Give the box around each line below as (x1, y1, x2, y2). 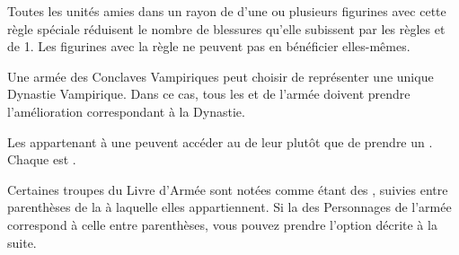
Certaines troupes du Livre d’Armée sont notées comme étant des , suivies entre (7, 180, 448, 198)
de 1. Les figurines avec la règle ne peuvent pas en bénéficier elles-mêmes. (7, 37, 410, 56)
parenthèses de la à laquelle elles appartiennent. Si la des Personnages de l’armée (7, 198, 452, 216)
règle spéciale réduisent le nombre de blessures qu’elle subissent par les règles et (7, 19, 446, 38)
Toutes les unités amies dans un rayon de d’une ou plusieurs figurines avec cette (7, 2, 446, 20)
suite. (7, 233, 37, 251)
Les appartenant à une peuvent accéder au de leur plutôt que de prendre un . (7, 132, 433, 151)
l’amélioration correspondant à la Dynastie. (7, 101, 245, 120)
